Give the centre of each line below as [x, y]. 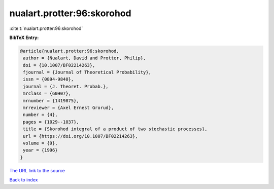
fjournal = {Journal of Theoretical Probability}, [87, 72]
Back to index [24, 180]
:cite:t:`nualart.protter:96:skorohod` [46, 28]
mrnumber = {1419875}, [51, 101]
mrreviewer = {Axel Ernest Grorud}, [68, 108]
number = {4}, [40, 115]
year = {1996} [40, 150]
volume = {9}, [40, 143]
